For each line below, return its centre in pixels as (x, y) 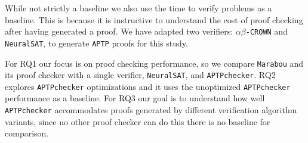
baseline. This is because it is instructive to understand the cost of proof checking (154, 19)
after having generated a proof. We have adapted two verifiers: (119, 31)
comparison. (27, 133)
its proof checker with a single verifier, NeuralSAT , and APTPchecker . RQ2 (140, 75)
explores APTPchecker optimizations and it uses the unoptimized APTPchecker (148, 86)
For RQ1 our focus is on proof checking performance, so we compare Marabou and (154, 63)
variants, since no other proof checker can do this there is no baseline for (138, 121)
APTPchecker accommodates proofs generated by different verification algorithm (151, 110)
